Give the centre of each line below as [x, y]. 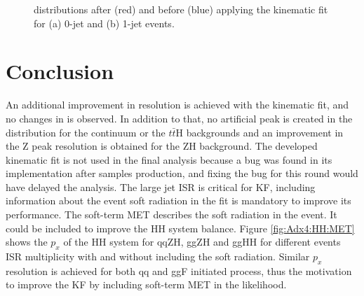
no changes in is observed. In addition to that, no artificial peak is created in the [179, 118]
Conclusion [60, 71]
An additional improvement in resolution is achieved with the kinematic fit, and [177, 105]
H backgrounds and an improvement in [259, 132]
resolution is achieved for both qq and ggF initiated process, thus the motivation [179, 270]
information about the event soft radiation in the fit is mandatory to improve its [178, 200]
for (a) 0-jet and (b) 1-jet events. [104, 23]
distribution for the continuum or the [86, 132]
